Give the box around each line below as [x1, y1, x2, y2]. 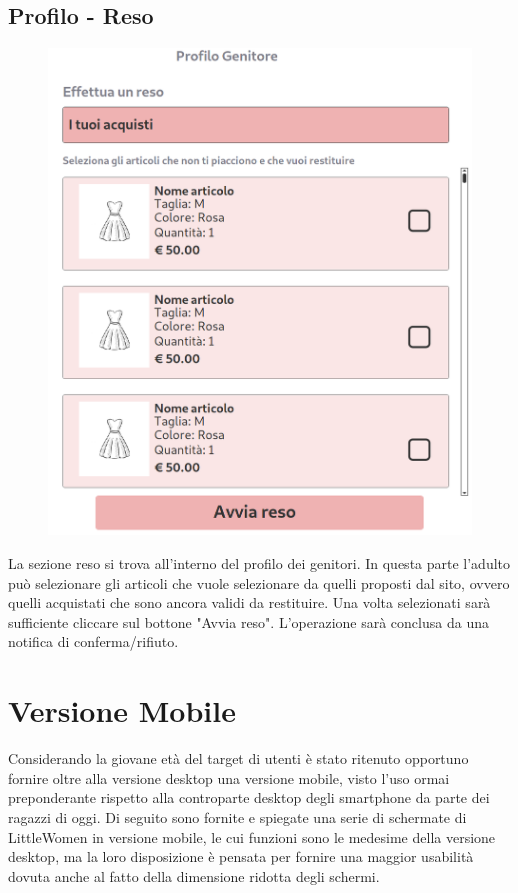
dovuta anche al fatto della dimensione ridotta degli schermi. [8, 865, 380, 886]
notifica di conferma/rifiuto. [8, 631, 179, 652]
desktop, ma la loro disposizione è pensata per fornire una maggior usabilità [8, 846, 474, 867]
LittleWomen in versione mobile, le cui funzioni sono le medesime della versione [8, 826, 496, 847]
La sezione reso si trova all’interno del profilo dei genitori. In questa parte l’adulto [8, 553, 511, 574]
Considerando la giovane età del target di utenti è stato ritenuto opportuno [8, 748, 469, 769]
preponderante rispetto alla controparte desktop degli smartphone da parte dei [8, 787, 490, 808]
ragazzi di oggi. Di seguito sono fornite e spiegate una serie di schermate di [8, 806, 467, 827]
